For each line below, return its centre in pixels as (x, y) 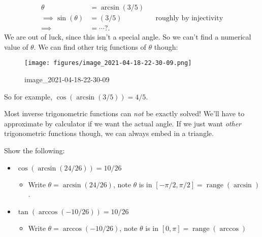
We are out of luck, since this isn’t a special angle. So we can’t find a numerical (128, 37)
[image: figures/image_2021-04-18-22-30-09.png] (108, 63)
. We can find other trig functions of (90, 46)
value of (16, 46)
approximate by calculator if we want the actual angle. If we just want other (123, 123)
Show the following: (35, 150)
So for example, (28, 96)
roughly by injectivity (189, 19)
